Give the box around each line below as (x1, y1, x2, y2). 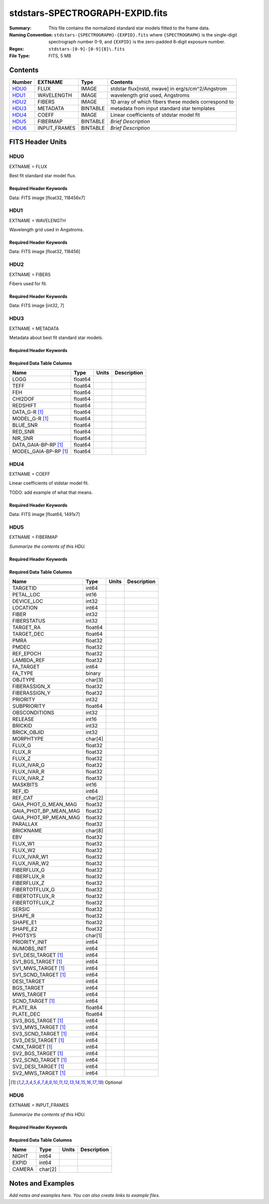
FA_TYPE (12, 670, 33, 677)
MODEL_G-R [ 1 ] (12, 415, 49, 422)
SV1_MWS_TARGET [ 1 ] (12, 965, 65, 972)
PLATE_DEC (12, 1011, 41, 1018)
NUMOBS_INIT (12, 945, 47, 952)
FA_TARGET (12, 663, 40, 670)
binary (85, 670, 101, 677)
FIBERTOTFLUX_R (12, 893, 55, 900)
